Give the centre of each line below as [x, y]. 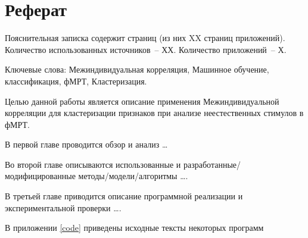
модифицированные [40, 176]
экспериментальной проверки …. [63, 207]
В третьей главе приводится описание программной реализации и [124, 196]
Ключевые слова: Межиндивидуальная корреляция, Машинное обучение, [137, 69]
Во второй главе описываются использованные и [93, 164]
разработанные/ [212, 164]
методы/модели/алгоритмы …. [133, 176]
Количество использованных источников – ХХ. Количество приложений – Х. [146, 49]
